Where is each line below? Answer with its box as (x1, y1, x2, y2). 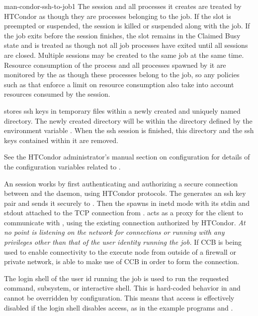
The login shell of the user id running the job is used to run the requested (4, 273, 229, 283)
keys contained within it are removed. (4, 135, 118, 145)
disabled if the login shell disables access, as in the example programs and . (4, 302, 233, 313)
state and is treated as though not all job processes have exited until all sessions (4, 40, 248, 50)
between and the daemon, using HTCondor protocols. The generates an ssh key (4, 188, 246, 198)
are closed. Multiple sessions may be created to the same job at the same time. (4, 49, 244, 60)
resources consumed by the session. (4, 89, 110, 99)
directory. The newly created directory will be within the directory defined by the (4, 115, 253, 126)
